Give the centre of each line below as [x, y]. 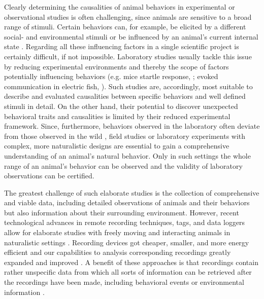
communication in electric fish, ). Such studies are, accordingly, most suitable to [128, 86]
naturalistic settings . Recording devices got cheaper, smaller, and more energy [127, 242]
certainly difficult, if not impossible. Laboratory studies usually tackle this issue [128, 56]
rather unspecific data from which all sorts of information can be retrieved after [128, 272]
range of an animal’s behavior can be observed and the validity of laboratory [123, 165]
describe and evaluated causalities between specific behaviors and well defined [125, 96]
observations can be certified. [49, 176]
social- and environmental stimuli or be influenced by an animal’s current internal [131, 36]
